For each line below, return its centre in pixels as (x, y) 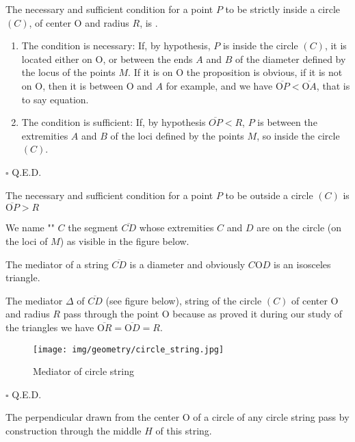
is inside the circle (260, 45)
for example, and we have (219, 85)
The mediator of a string (57, 264)
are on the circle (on (299, 227)
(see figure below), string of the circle (184, 300)
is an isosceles (302, 264)
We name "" (30, 227)
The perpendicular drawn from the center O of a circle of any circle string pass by (177, 417)
